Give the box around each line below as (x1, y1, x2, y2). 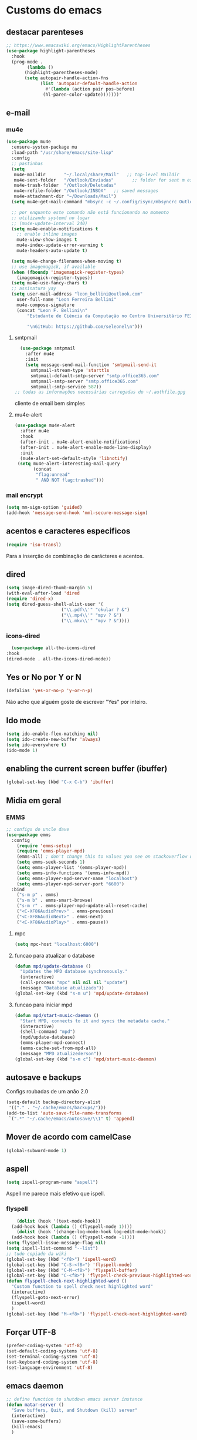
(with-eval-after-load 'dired (6, 590, 80, 596)
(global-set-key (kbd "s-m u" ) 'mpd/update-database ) (14, 991, 149, 996)
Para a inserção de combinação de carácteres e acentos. (6, 552, 144, 559)
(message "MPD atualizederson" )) (20, 1050, 102, 1056)
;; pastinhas (11, 160, 43, 166)
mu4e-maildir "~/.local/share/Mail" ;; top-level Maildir (13, 172, 180, 177)
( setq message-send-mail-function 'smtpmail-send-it (25, 362, 157, 368)
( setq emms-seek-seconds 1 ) (16, 859, 85, 865)
